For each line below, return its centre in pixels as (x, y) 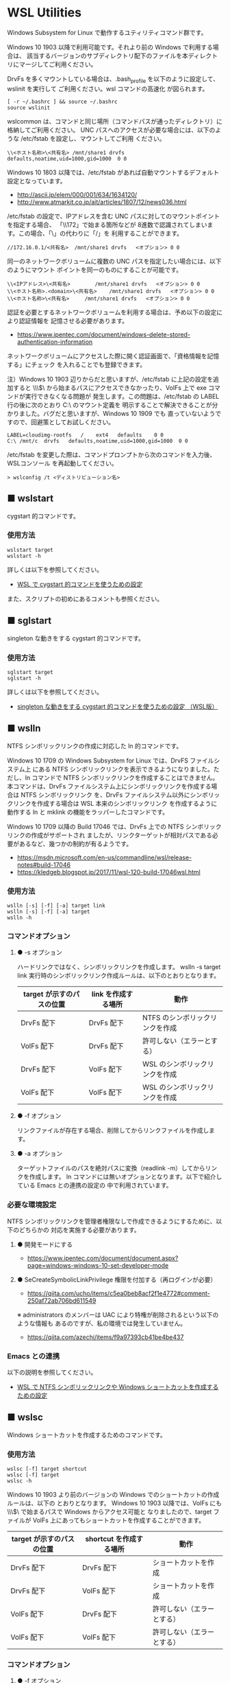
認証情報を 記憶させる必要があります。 (74, 321)
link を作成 (109, 995)
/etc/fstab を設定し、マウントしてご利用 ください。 (93, 138)
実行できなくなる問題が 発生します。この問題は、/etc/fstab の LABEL (122, 396)
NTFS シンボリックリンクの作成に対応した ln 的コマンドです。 (95, 745)
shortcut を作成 (111, 1539)
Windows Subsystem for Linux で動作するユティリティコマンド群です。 (107, 32)
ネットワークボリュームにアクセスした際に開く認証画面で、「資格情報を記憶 (113, 356)
